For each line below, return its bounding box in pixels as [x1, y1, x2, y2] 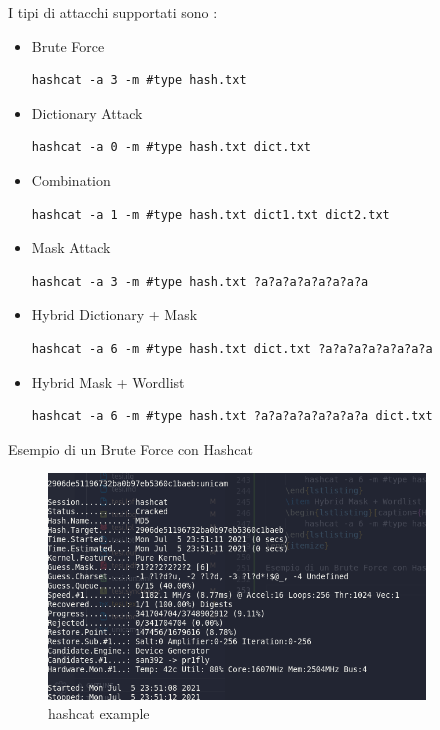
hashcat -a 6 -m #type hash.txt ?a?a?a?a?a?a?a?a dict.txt [31, 409, 433, 424]
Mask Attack [31, 237, 111, 258]
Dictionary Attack [31, 102, 143, 123]
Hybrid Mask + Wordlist [31, 371, 185, 392]
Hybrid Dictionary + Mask [31, 304, 198, 325]
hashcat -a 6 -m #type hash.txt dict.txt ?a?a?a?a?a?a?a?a [31, 341, 433, 356]
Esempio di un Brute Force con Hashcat [8, 438, 254, 459]
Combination [31, 169, 111, 190]
